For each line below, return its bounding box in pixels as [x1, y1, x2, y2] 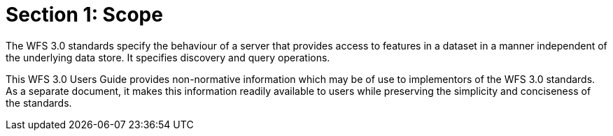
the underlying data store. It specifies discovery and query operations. [6, 51, 330, 63]
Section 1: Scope [6, 3, 163, 27]
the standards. [6, 96, 72, 109]
